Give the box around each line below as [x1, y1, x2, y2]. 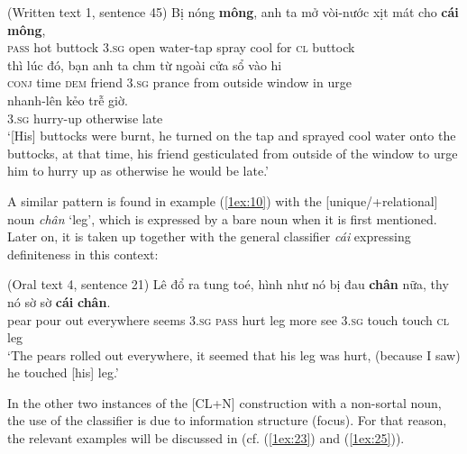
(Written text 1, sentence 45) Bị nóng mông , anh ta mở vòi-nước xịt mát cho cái [7, 3, 459, 21]
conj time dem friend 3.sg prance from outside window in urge [7, 73, 352, 92]
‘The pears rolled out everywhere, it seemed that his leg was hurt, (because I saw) [7, 345, 461, 364]
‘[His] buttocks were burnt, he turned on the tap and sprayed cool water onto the [7, 126, 456, 145]
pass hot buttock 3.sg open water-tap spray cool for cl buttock [7, 38, 355, 57]
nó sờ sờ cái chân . [7, 292, 111, 311]
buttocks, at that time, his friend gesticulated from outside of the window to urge [7, 143, 458, 162]
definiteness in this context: [7, 244, 159, 263]
